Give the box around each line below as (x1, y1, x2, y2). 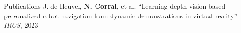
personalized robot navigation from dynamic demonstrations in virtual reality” (4, 10, 238, 20)
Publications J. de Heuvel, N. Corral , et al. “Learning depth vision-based (4, 1, 225, 11)
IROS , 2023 (4, 20, 38, 30)
